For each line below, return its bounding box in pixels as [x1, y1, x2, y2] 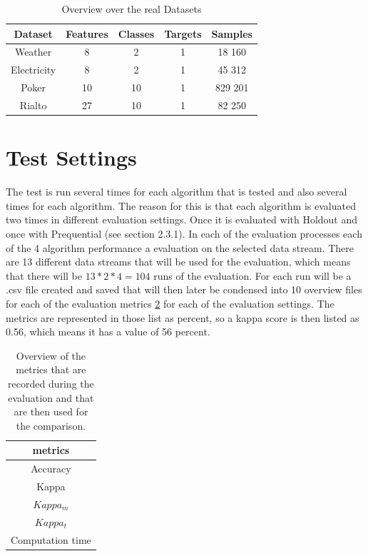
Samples [211, 26, 252, 41]
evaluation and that [8, 390, 94, 405]
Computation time [11, 532, 91, 547]
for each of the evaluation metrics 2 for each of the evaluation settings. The [6, 295, 334, 310]
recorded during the [8, 375, 94, 390]
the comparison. [16, 418, 86, 433]
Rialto [19, 97, 47, 112]
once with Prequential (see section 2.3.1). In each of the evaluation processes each [6, 226, 362, 241]
